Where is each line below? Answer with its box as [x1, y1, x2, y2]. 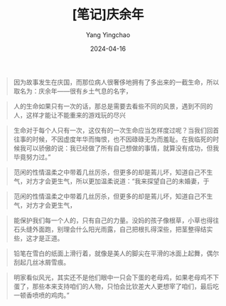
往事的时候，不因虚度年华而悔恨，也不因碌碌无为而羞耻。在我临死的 [13, 135, 213, 143]
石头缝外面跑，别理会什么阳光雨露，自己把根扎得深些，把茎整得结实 [13, 225, 213, 233]
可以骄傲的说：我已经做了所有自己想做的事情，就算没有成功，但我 [26, 143, 220, 152]
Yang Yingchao [85, 30, 131, 39]
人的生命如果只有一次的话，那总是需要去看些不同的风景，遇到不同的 [13, 101, 213, 111]
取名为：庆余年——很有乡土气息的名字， [13, 86, 132, 95]
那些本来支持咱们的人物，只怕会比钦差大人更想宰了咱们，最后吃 [32, 282, 220, 290]
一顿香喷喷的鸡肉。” [13, 290, 70, 300]
